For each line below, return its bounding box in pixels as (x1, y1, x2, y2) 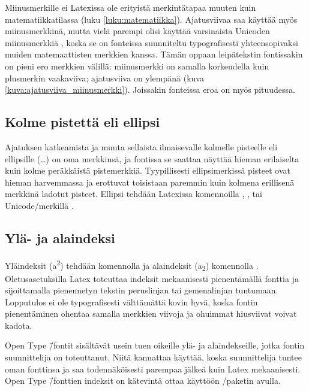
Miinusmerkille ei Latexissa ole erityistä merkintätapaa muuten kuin (5, 1, 256, 13)
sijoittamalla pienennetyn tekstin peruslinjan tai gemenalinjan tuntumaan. (5, 284, 278, 296)
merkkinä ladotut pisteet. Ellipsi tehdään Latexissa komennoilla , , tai (5, 187, 262, 200)
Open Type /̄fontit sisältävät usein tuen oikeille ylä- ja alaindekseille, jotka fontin (5, 339, 305, 351)
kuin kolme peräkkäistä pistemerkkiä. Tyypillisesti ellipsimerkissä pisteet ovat (5, 164, 290, 177)
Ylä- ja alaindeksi (5, 228, 115, 247)
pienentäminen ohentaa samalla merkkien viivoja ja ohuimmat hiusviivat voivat (5, 307, 297, 320)
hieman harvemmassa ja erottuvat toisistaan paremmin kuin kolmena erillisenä (5, 175, 295, 188)
